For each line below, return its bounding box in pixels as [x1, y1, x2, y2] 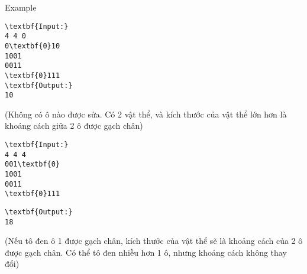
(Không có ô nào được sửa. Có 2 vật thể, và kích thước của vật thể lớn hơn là [5, 107, 287, 120]
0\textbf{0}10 [5, 41, 60, 50]
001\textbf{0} [5, 160, 60, 169]
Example [5, 1, 37, 13]
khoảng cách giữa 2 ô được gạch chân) [5, 119, 143, 132]
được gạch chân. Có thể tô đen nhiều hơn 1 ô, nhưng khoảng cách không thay [5, 246, 287, 258]
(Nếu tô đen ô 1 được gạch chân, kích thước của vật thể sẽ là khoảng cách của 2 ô [5, 234, 303, 247]
